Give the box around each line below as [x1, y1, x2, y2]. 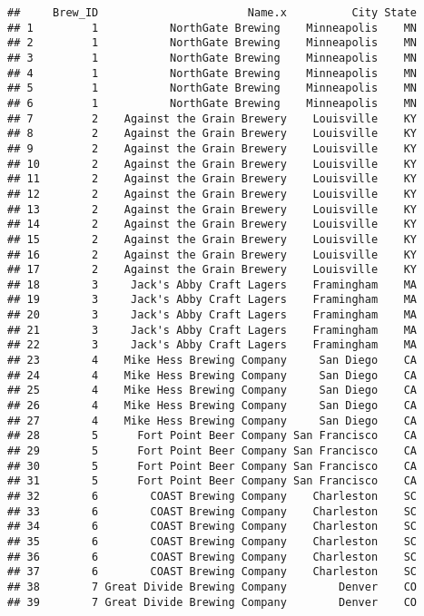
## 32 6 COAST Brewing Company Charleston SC [7, 490, 418, 503]
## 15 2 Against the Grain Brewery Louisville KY [7, 232, 418, 246]
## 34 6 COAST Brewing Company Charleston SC [7, 520, 418, 533]
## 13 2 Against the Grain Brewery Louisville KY [7, 202, 418, 216]
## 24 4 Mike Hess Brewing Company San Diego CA [7, 368, 418, 382]
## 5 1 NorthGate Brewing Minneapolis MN [7, 82, 418, 95]
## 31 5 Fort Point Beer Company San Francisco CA [7, 474, 418, 488]
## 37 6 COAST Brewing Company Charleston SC [7, 565, 418, 579]
